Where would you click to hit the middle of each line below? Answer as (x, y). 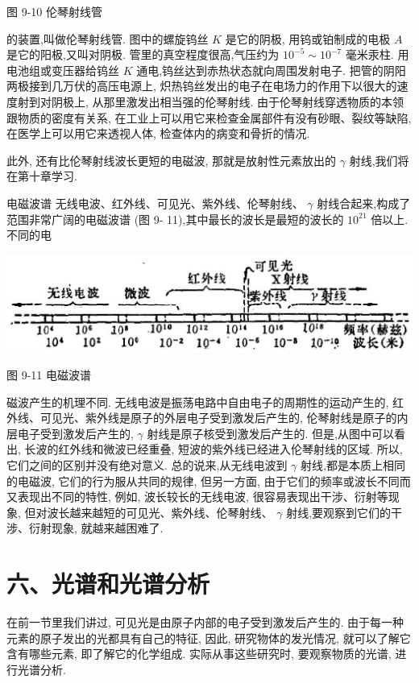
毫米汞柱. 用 (377, 54)
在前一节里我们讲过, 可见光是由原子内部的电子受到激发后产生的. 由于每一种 (205, 622)
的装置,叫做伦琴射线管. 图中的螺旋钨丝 (108, 38)
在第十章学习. (42, 176)
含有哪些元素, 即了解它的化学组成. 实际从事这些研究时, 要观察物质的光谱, (199, 654)
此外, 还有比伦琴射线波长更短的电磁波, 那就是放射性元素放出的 (172, 160)
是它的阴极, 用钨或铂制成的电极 (308, 38)
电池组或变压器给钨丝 (63, 70)
